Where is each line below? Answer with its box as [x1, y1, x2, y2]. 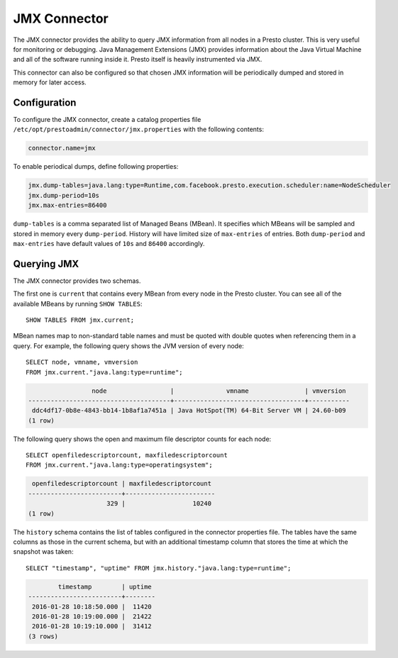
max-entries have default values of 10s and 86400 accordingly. [13, 239, 205, 247]
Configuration [13, 96, 77, 108]
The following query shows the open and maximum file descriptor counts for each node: [13, 435, 272, 443]
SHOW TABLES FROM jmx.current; [26, 316, 135, 324]
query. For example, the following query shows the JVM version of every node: [13, 341, 244, 350]
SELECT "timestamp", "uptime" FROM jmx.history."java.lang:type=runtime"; [26, 564, 292, 572]
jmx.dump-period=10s [28, 191, 99, 199]
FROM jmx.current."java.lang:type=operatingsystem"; [26, 461, 213, 469]
